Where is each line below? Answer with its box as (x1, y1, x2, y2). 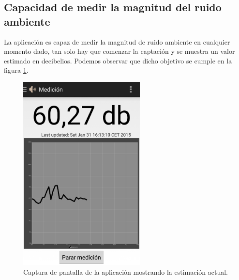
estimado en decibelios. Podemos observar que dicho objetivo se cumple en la (4, 55, 232, 65)
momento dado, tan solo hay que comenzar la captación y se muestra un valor (4, 46, 235, 56)
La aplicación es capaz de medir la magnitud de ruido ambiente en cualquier (4, 36, 230, 47)
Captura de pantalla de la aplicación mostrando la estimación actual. (23, 266, 228, 277)
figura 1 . (4, 65, 29, 75)
